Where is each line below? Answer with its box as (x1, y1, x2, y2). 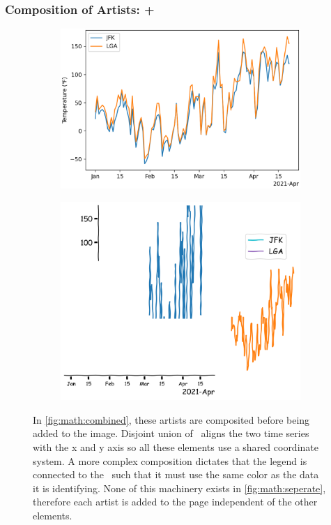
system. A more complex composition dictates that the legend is (33, 453, 307, 468)
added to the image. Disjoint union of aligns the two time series (33, 426, 309, 441)
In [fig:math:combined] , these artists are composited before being (33, 412, 310, 427)
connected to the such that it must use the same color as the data (33, 467, 319, 482)
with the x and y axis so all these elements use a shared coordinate (33, 439, 318, 454)
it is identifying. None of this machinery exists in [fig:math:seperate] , (33, 480, 326, 495)
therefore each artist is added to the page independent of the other (33, 494, 318, 509)
